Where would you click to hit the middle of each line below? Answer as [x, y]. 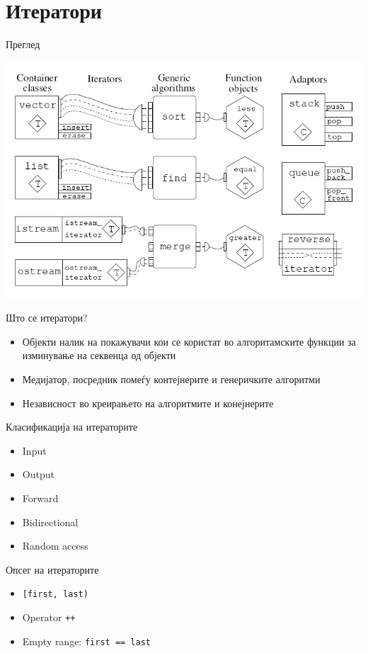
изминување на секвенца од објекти [99, 355]
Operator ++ [49, 617]
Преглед [23, 44]
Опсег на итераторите [52, 569]
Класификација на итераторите [72, 427]
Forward [40, 498]
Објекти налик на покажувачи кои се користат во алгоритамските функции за [189, 341]
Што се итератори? [47, 318]
